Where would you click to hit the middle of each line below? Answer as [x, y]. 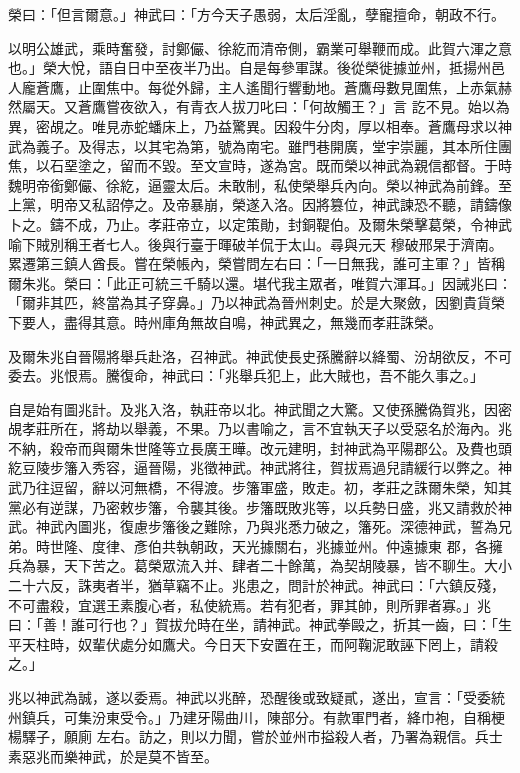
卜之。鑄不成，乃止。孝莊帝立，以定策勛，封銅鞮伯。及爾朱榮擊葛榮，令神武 [260, 223]
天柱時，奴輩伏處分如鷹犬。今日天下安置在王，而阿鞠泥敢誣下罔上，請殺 [259, 643]
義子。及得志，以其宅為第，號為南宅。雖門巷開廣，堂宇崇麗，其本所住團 [273, 145]
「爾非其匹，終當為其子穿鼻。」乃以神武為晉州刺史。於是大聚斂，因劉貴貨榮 [256, 302]
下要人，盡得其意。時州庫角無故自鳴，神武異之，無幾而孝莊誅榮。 [225, 321]
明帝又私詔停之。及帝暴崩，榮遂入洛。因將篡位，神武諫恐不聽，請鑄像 [280, 204]
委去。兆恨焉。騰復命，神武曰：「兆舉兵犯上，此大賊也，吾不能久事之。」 [246, 375]
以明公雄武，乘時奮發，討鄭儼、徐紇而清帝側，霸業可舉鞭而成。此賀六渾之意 [260, 47]
